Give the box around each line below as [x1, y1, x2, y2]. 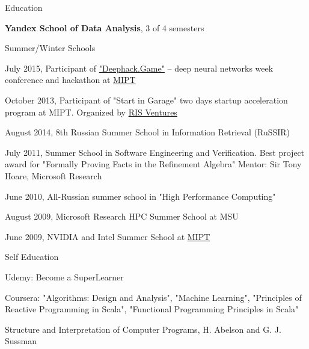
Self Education [5, 250, 59, 263]
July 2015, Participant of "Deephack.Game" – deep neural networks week [5, 61, 274, 74]
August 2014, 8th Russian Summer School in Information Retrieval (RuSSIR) [5, 126, 290, 138]
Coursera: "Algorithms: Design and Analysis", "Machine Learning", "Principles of [5, 291, 302, 303]
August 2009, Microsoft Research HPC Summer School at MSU [5, 210, 239, 223]
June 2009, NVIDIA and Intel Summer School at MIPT [5, 230, 210, 242]
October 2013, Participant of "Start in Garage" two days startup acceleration [5, 93, 288, 106]
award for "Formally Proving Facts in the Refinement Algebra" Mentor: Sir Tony [5, 158, 302, 170]
